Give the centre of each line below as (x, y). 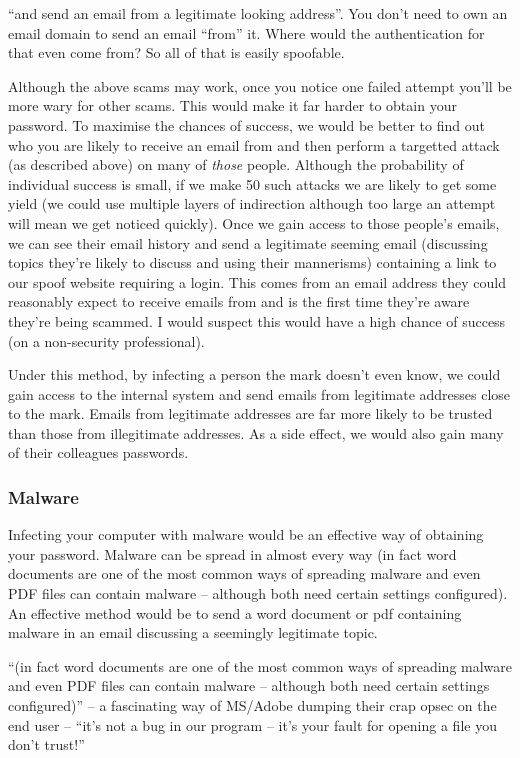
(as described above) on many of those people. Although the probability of (236, 164)
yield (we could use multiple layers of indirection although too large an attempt (252, 203)
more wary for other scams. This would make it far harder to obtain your (232, 105)
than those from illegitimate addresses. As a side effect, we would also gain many (256, 432)
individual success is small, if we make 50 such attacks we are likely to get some (252, 183)
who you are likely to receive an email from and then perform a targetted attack (254, 144)
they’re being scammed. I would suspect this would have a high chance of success (257, 320)
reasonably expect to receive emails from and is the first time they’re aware (239, 301)
